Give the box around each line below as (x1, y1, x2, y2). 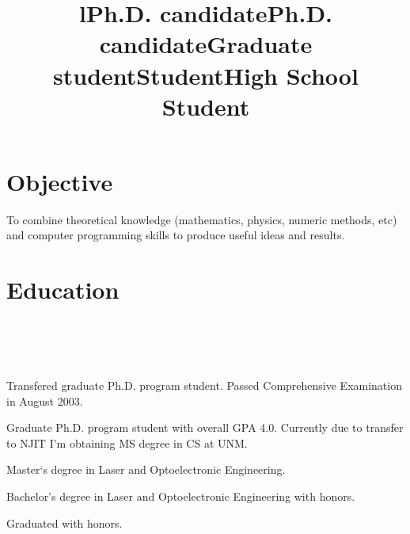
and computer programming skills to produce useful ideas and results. (6, 227, 345, 243)
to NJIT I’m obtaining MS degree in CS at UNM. (6, 434, 248, 451)
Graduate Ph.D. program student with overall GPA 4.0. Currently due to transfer (6, 419, 404, 436)
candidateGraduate (99, 28, 313, 60)
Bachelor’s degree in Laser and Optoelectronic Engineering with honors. (6, 487, 355, 504)
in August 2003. (6, 392, 83, 409)
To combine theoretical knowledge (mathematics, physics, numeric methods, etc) (6, 211, 397, 227)
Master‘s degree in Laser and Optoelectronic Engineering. (6, 461, 286, 478)
